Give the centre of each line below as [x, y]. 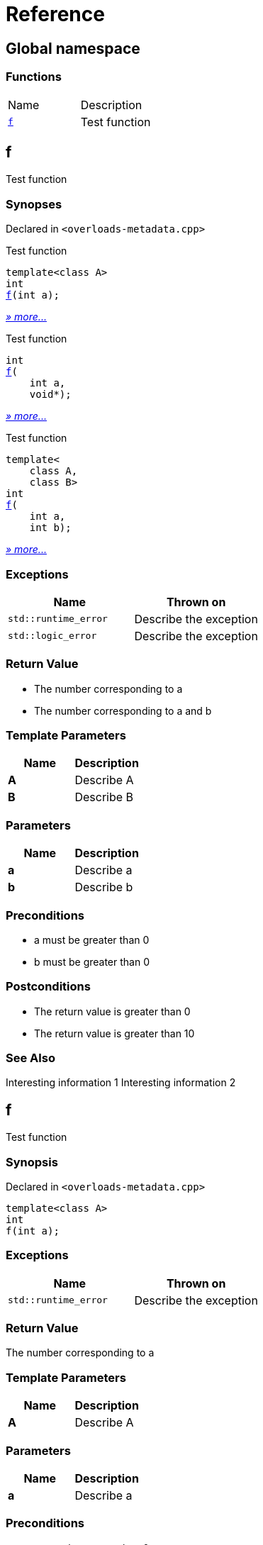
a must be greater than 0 [92, 939]
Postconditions [48, 987]
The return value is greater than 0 [112, 1011]
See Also [30, 1058]
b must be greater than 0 [92, 961]
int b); [50, 528]
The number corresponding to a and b [123, 710]
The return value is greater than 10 [114, 1033]
